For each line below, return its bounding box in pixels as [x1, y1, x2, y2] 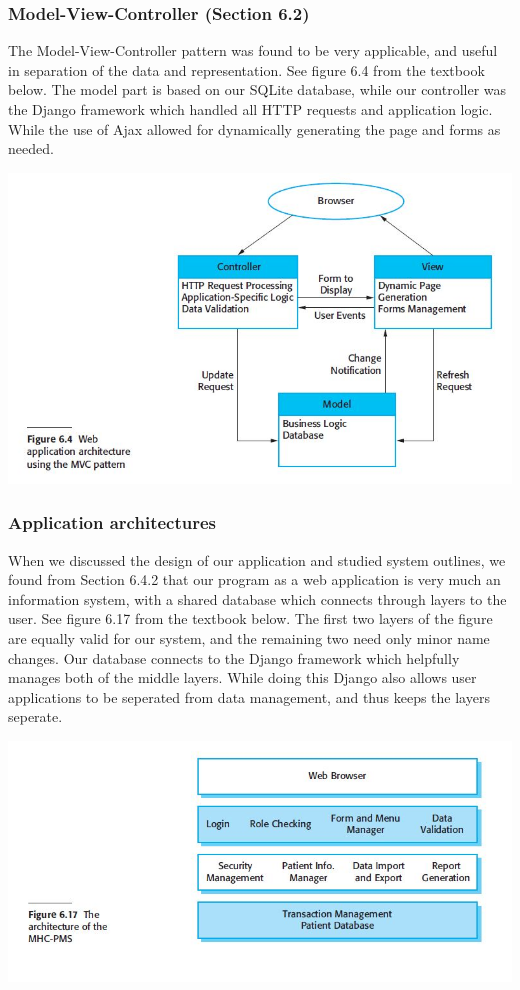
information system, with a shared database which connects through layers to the [8, 588, 507, 609]
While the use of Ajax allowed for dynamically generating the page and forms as [8, 118, 501, 139]
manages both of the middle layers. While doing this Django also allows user [8, 667, 477, 688]
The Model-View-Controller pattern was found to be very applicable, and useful [8, 40, 498, 61]
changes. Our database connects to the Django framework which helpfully [8, 647, 460, 668]
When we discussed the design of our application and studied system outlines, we [8, 549, 506, 570]
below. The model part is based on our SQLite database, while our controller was [8, 79, 507, 100]
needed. [8, 138, 54, 159]
